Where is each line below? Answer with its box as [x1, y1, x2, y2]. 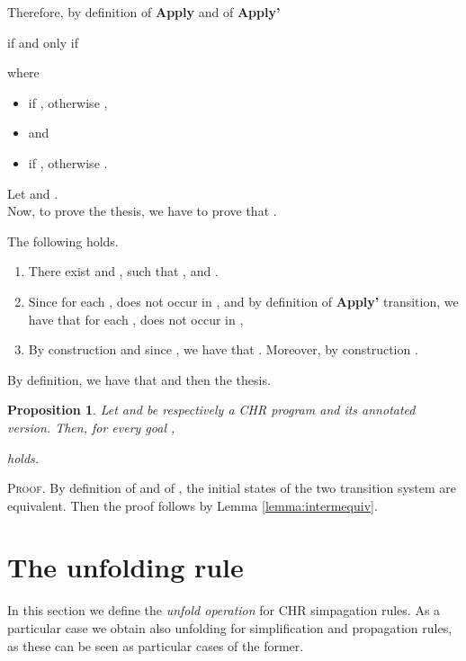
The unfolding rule [7, 549, 244, 585]
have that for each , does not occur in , [28, 309, 244, 328]
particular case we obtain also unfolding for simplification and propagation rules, [7, 619, 453, 637]
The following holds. [7, 231, 119, 250]
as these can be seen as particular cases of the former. [7, 636, 304, 655]
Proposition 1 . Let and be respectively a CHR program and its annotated [7, 400, 416, 419]
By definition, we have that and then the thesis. [7, 370, 271, 389]
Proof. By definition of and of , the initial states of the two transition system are [7, 478, 457, 497]
